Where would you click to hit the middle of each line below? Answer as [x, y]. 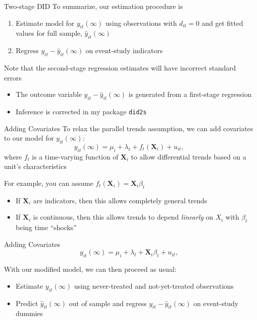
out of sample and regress [108, 303]
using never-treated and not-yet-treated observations [154, 285]
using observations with [141, 23]
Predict [27, 303]
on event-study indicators [124, 50]
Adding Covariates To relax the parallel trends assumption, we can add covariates [129, 128]
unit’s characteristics [35, 166]
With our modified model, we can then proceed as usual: [90, 269]
